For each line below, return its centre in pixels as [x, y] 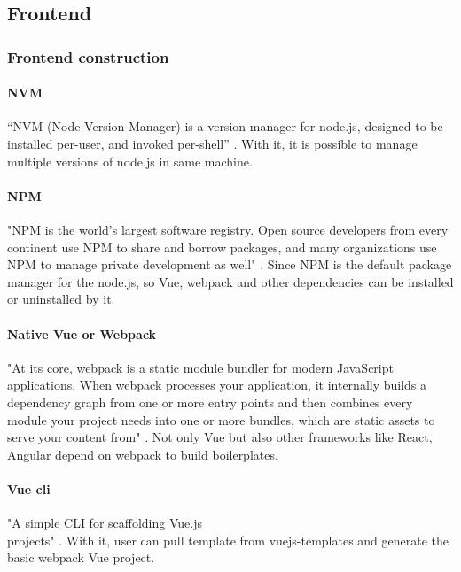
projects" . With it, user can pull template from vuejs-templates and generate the [228, 540]
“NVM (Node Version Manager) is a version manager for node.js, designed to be [225, 126]
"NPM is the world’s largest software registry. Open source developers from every [228, 229]
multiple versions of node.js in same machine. [130, 161]
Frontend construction [88, 56]
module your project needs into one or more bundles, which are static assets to [221, 419]
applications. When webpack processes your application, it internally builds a [217, 385]
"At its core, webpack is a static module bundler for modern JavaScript [200, 367]
